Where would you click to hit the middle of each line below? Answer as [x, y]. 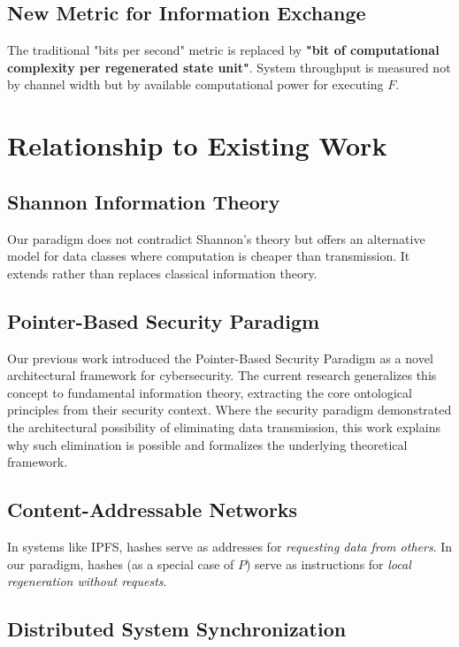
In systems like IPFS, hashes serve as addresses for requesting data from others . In [230, 546]
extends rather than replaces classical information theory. [162, 273]
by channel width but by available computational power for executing [195, 84]
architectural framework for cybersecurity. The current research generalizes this [222, 375]
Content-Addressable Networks [153, 510]
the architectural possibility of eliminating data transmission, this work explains [224, 426]
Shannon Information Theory [144, 201]
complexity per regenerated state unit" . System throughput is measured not [229, 67]
